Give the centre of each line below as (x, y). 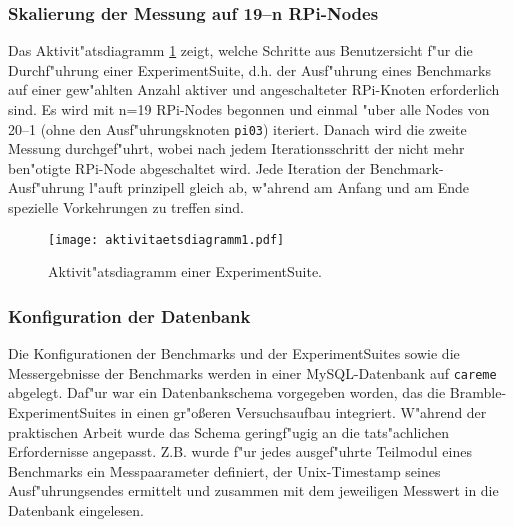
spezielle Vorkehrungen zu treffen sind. (126, 207)
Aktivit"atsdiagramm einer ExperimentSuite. (185, 271)
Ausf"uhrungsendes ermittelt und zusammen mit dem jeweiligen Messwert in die (253, 490)
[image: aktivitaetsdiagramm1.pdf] (166, 239)
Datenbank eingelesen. (76, 509)
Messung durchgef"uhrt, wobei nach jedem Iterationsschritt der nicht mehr (236, 148)
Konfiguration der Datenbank (129, 315)
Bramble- (478, 392)
